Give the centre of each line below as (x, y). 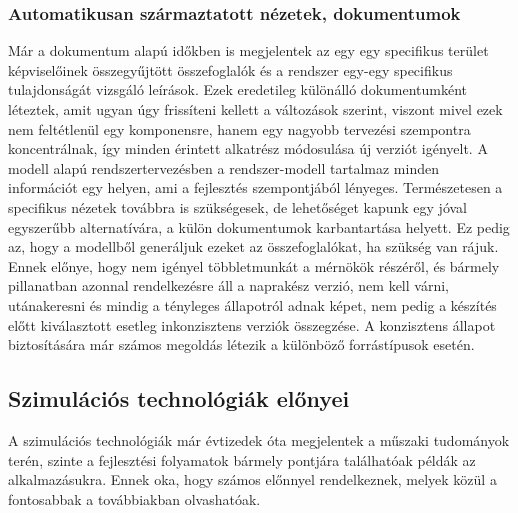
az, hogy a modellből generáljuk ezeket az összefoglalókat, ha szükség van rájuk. (253, 246)
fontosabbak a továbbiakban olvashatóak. (134, 498)
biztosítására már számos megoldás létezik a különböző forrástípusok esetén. (241, 344)
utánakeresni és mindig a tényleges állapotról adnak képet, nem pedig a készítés (252, 304)
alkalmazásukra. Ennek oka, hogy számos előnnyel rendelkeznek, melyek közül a (252, 479)
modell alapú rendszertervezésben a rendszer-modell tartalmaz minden (223, 167)
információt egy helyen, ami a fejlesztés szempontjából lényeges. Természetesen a (255, 187)
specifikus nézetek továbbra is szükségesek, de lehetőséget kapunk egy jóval (238, 206)
